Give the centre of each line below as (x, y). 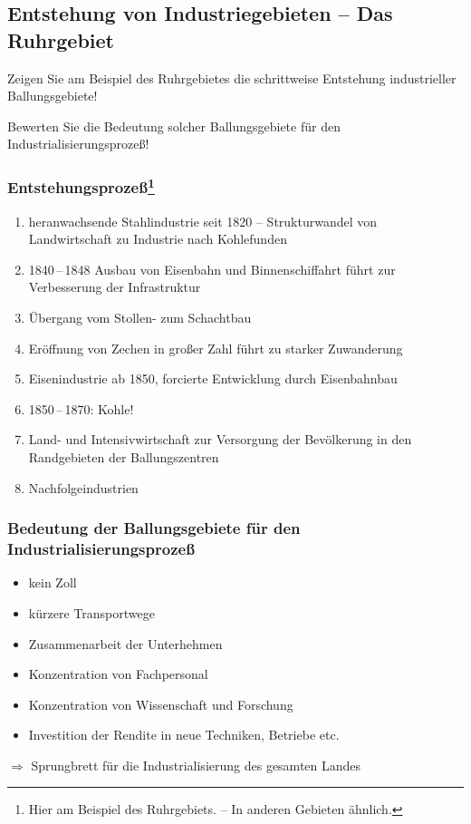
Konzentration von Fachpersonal (118, 674)
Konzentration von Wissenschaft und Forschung (161, 704)
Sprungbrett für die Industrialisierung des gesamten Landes (196, 765)
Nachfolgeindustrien (83, 487)
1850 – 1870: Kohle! (81, 408)
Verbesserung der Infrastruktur (115, 287)
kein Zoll (53, 582)
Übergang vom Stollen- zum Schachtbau (140, 318)
